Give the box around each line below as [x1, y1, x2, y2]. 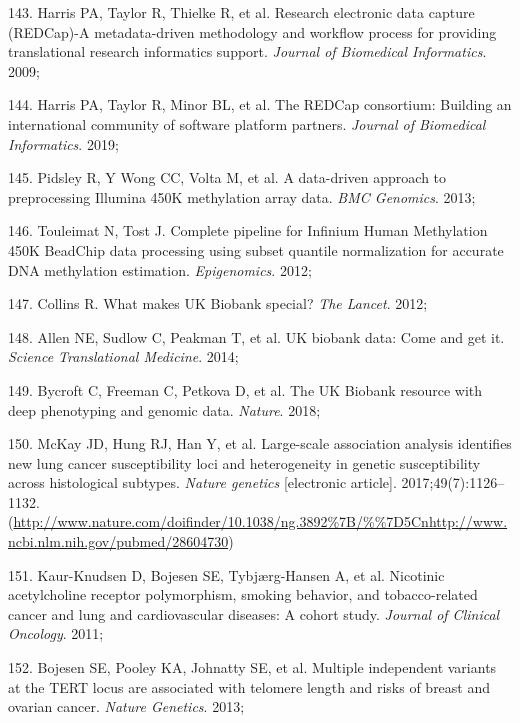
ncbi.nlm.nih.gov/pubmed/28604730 [8, 531, 229, 552]
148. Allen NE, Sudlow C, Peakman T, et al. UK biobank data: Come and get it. [8, 326, 505, 347]
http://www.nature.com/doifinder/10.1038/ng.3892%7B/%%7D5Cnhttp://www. [13, 511, 508, 532]
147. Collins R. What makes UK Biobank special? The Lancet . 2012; [8, 293, 428, 314]
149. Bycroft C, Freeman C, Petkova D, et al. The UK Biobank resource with [8, 379, 483, 400]
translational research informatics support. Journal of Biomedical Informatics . [8, 41, 487, 62]
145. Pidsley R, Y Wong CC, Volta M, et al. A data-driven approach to [8, 167, 447, 188]
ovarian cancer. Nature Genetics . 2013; [8, 696, 245, 717]
